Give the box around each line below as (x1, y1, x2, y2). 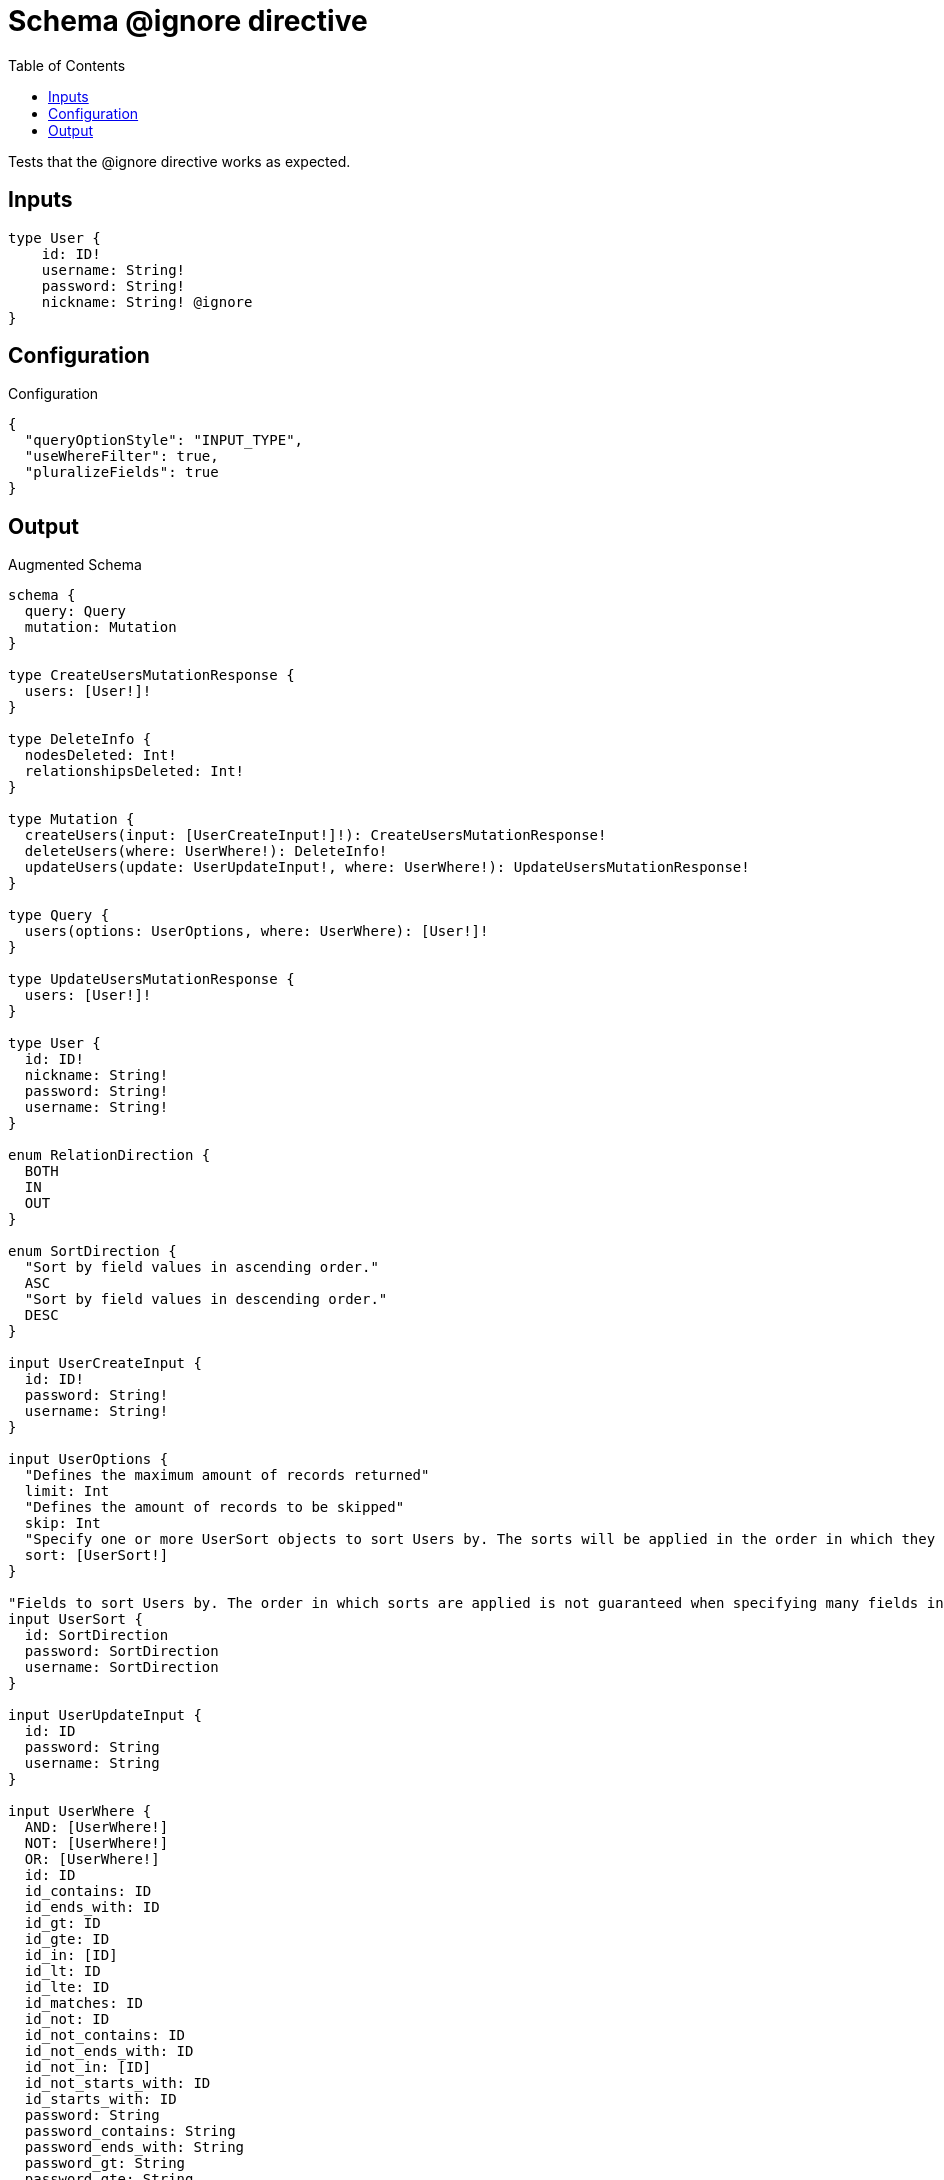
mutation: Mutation (24, 619, 177, 636)
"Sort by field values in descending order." (24, 1291, 388, 1308)
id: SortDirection (24, 1627, 169, 1644)
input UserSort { (8, 1611, 143, 1628)
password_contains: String (24, 2123, 236, 2140)
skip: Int (24, 1515, 101, 1532)
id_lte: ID (24, 1979, 110, 1996)
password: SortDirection (24, 1643, 219, 1660)
